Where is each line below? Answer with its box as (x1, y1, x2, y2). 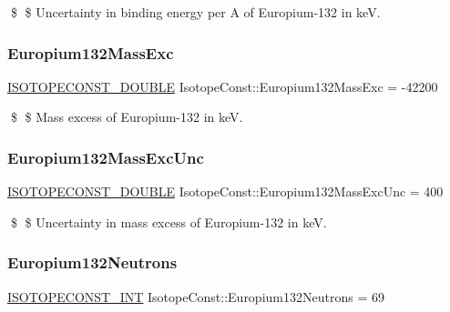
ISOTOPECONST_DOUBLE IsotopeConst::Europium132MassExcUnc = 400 (7, 182, 444, 201)
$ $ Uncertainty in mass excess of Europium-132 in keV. (10, 212, 327, 231)
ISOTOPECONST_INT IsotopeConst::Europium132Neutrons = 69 (7, 287, 384, 306)
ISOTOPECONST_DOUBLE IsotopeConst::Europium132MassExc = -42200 (7, 76, 438, 96)
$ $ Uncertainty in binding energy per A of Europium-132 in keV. (10, 3, 381, 21)
